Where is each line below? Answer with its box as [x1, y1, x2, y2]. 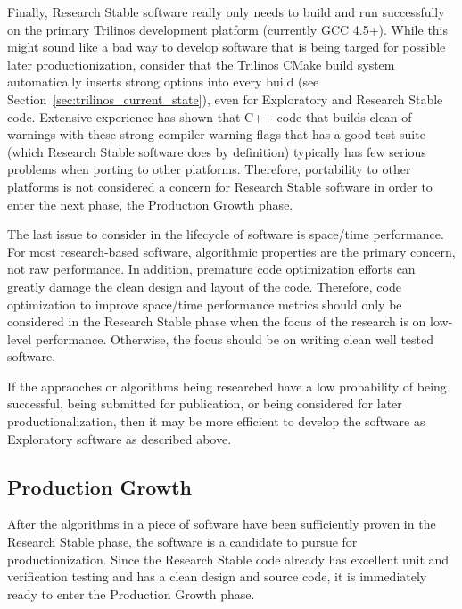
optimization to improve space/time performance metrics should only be [7, 294, 402, 313]
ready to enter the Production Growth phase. [7, 584, 255, 603]
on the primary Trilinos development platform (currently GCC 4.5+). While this [7, 20, 449, 38]
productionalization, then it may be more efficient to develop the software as [7, 412, 425, 431]
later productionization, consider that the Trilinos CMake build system [7, 54, 395, 73]
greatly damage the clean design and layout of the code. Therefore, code [7, 276, 401, 295]
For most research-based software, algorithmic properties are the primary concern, [7, 242, 456, 260]
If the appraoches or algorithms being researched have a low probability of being [7, 376, 447, 395]
